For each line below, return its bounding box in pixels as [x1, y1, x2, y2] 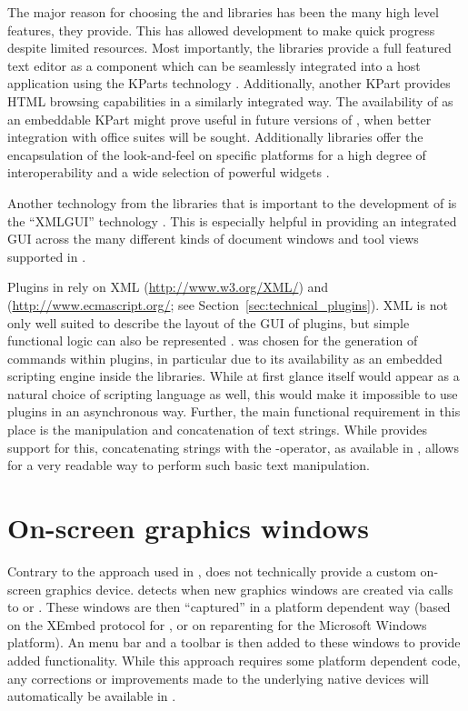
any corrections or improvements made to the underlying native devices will [7, 668, 429, 687]
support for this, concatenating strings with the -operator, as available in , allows [7, 437, 459, 456]
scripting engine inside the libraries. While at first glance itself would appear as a [7, 366, 460, 386]
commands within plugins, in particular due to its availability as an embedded [7, 348, 443, 367]
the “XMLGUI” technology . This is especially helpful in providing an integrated [7, 211, 457, 230]
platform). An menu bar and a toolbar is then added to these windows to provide [7, 633, 461, 652]
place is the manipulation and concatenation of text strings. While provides [7, 420, 428, 439]
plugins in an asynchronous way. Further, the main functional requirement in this [7, 402, 461, 421]
